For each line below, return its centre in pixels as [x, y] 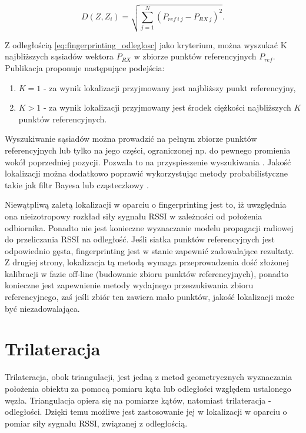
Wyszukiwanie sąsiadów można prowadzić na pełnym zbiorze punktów [131, 139]
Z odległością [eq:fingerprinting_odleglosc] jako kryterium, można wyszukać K [146, 44]
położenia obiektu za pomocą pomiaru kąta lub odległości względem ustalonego [148, 388]
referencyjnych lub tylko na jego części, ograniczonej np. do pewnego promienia [148, 150]
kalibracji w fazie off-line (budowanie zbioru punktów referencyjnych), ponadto [147, 273]
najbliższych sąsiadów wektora [59, 56]
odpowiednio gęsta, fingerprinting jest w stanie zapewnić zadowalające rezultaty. [149, 250]
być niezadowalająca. [42, 308]
